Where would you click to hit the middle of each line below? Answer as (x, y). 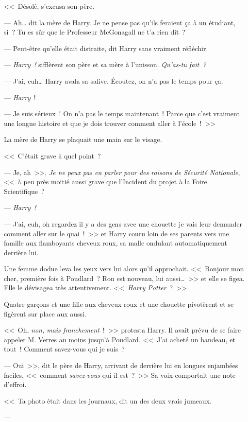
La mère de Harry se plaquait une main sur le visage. (83, 139)
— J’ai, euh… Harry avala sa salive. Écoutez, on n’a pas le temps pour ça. (114, 80)
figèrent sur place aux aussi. (45, 313)
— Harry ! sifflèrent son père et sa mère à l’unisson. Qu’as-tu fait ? (105, 64)
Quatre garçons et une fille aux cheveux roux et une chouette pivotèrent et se (119, 304)
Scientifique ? (24, 191)
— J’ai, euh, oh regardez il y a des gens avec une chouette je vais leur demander (123, 223)
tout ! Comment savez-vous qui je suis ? (64, 349)
